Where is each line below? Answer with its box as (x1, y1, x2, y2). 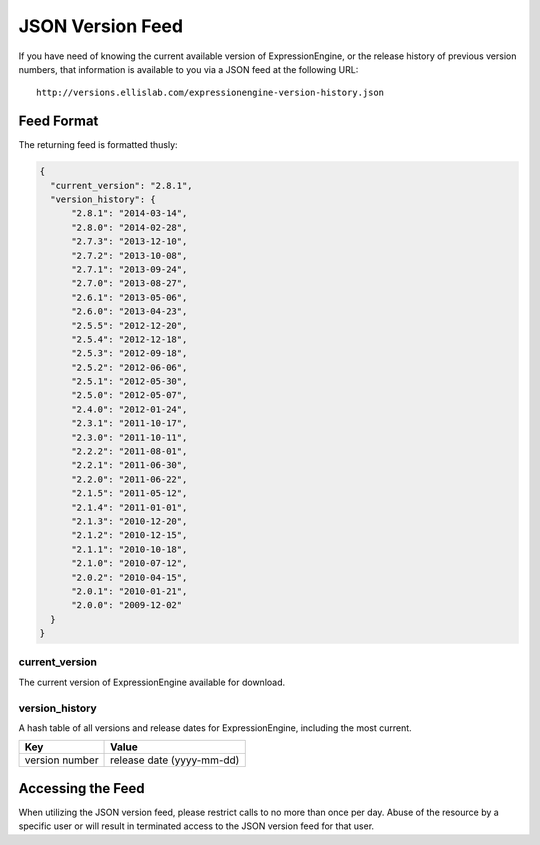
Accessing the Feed (18, 780, 145, 797)
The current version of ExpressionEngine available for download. (18, 676, 286, 688)
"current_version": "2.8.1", (50, 180, 194, 191)
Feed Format (18, 113, 99, 130)
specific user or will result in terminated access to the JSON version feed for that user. (18, 820, 375, 832)
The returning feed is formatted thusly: (18, 139, 179, 151)
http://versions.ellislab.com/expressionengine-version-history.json (36, 87, 385, 99)
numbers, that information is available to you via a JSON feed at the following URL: (18, 63, 359, 75)
